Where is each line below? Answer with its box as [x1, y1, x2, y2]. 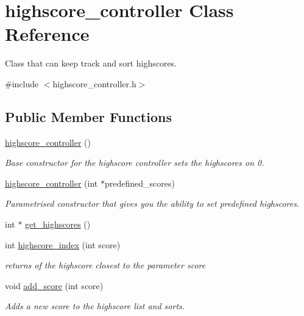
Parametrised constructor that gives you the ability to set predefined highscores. [5, 197, 300, 210]
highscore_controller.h [52, 77, 136, 90]
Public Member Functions [5, 107, 172, 126]
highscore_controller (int [5, 176, 98, 189]
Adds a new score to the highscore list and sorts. [5, 300, 185, 312]
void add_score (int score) [5, 279, 104, 292]
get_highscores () [25, 218, 91, 231]
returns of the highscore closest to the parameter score [5, 259, 206, 271]
